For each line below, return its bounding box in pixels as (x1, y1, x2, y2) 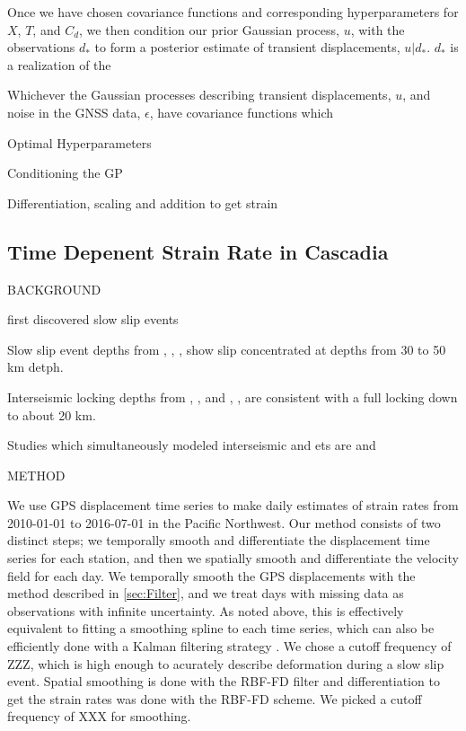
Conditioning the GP (7, 163, 123, 182)
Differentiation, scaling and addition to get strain (7, 193, 278, 212)
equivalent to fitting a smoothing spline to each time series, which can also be (7, 619, 435, 638)
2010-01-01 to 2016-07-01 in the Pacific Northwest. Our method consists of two (7, 513, 441, 532)
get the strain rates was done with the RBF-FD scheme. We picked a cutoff (7, 689, 422, 708)
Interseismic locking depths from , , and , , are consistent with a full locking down (7, 387, 458, 406)
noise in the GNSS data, (7, 102, 141, 121)
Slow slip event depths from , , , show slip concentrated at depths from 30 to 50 (7, 339, 446, 358)
